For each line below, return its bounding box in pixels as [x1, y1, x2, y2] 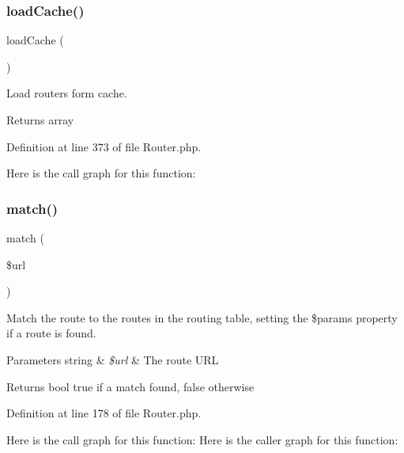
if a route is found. [6, 325, 96, 341]
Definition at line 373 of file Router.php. [6, 138, 202, 154]
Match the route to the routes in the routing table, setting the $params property [6, 309, 398, 325]
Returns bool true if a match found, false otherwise [6, 378, 255, 394]
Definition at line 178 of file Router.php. [6, 405, 202, 421]
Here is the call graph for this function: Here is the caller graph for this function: [6, 431, 398, 447]
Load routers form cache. [6, 85, 127, 101]
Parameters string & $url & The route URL [6, 351, 219, 367]
